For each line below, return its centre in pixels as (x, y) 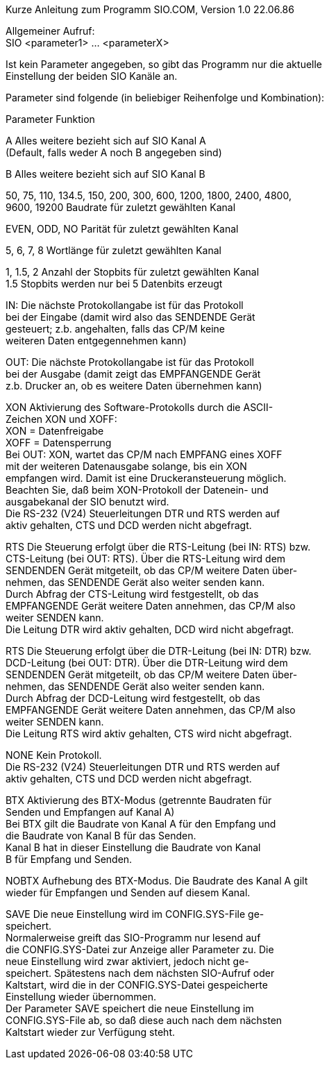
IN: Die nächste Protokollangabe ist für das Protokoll (125, 305)
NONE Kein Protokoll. (54, 755)
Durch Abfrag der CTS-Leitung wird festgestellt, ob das (132, 594)
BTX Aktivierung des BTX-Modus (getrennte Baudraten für (139, 800)
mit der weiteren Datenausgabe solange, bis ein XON (126, 466)
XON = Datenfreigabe (55, 431)
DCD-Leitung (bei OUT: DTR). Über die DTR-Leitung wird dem (147, 663)
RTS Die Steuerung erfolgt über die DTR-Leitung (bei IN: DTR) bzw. (159, 651)
